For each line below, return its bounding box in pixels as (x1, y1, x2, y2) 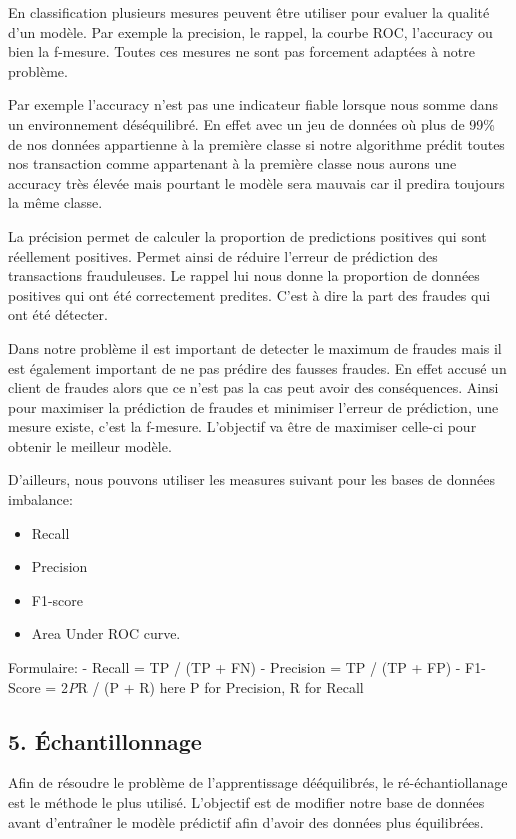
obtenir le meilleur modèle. (8, 435, 172, 456)
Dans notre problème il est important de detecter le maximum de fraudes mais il (8, 337, 502, 358)
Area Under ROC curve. (31, 623, 181, 644)
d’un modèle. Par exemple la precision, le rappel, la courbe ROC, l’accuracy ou (8, 21, 493, 42)
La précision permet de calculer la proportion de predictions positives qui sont (8, 225, 487, 246)
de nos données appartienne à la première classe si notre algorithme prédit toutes (8, 133, 505, 154)
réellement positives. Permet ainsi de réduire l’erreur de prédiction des (8, 245, 438, 266)
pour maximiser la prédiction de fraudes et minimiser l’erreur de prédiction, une (8, 396, 499, 417)
